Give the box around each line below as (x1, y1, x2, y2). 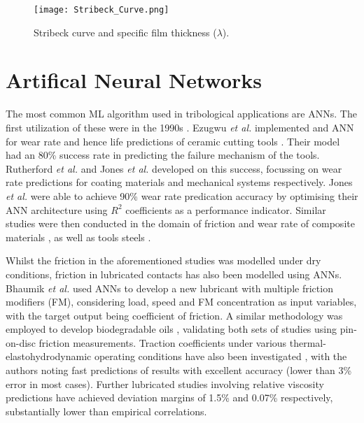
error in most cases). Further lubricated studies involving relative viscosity (6, 376, 324, 391)
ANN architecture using (6, 202, 108, 217)
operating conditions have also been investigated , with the (94, 349, 347, 364)
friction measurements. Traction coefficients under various (38, 335, 287, 350)
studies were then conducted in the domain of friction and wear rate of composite (6, 216, 355, 231)
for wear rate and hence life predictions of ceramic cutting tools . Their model (6, 134, 340, 148)
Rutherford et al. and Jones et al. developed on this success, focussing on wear (6, 161, 342, 175)
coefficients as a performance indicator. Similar (125, 202, 326, 217)
